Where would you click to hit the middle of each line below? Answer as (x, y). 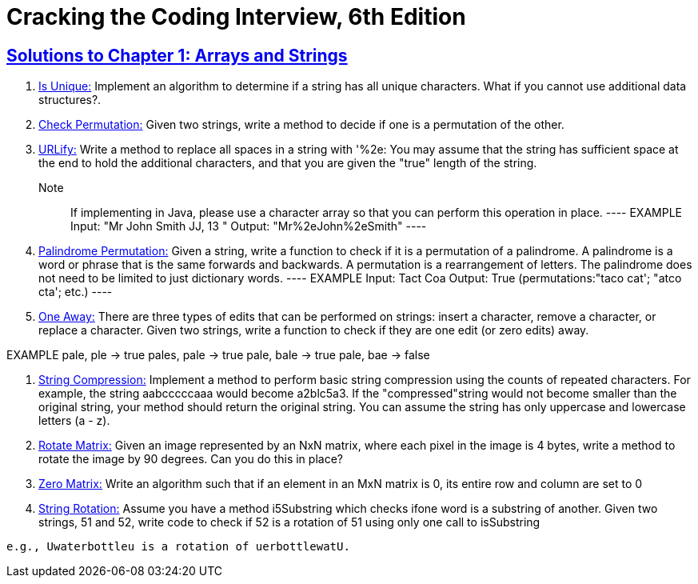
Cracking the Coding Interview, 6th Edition (236, 17)
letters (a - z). (74, 421)
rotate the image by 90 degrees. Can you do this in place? (191, 459)
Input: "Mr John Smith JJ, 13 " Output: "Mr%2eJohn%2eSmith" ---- (249, 226)
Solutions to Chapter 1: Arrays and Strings (177, 55)
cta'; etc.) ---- (76, 292)
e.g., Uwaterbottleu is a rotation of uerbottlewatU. (178, 547)
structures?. (70, 100)
